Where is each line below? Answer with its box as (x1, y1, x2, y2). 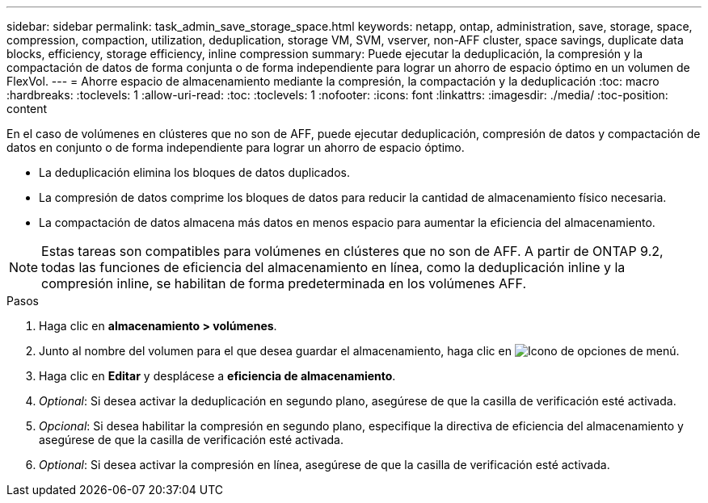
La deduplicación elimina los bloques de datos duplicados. (39, 166, 350, 179)
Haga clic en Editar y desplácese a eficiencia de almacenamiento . (39, 369, 396, 383)
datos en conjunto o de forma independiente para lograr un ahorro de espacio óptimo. (6, 140, 465, 154)
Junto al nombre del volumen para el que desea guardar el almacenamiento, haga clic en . (39, 344, 680, 358)
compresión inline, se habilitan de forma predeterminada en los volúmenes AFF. (41, 275, 527, 291)
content (6, 102, 48, 115)
